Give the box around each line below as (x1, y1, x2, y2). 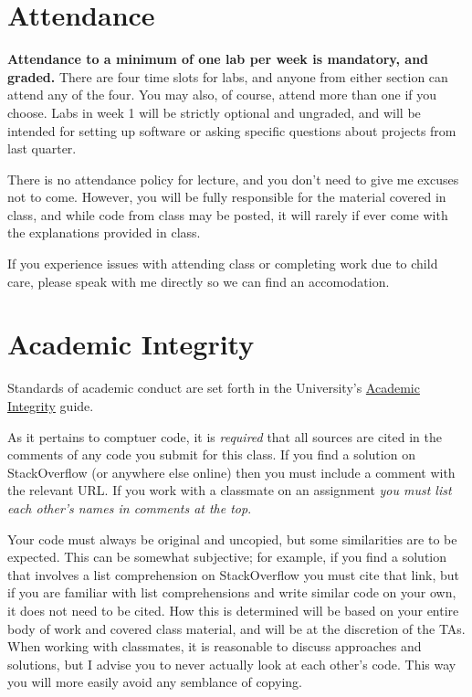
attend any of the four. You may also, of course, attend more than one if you (7, 85, 437, 104)
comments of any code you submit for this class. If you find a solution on (7, 445, 415, 464)
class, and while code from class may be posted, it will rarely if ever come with (7, 205, 448, 224)
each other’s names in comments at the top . (7, 498, 252, 517)
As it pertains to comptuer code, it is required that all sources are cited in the (7, 427, 442, 446)
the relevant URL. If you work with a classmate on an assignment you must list (7, 481, 452, 500)
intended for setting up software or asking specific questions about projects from (7, 121, 456, 140)
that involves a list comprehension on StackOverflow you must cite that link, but (7, 565, 460, 584)
